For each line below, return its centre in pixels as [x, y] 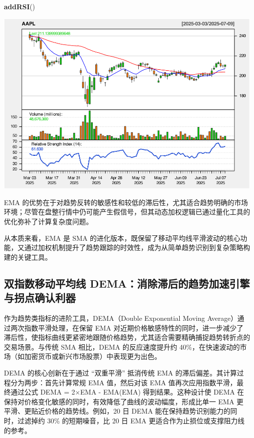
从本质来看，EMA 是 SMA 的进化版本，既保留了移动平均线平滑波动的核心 [122, 238]
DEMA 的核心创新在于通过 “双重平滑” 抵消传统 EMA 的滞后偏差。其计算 [120, 372]
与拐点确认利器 [40, 298]
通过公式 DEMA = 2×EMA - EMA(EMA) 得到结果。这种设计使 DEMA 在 [127, 392]
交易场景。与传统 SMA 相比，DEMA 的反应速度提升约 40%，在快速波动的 [122, 346]
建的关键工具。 [28, 257]
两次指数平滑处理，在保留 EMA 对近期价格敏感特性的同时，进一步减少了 [127, 327]
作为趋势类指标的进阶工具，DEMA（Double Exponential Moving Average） [121, 318]
